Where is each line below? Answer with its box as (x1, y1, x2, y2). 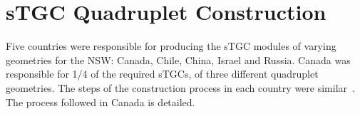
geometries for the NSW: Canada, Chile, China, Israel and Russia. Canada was (6, 52, 351, 67)
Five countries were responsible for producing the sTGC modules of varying (6, 38, 336, 53)
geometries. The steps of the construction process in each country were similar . (6, 80, 355, 95)
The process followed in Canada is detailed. (6, 94, 195, 109)
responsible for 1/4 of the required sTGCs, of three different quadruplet (6, 66, 319, 81)
